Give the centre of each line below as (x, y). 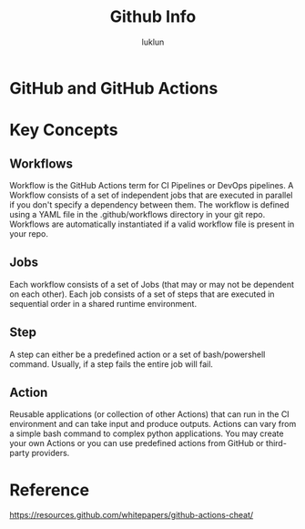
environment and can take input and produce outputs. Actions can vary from (153, 424)
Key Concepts (64, 130)
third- (276, 443)
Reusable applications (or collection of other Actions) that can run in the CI (149, 414)
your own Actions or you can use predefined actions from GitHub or (137, 443)
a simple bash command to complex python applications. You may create (147, 433)
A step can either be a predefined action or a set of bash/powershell (137, 354)
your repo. (29, 233)
